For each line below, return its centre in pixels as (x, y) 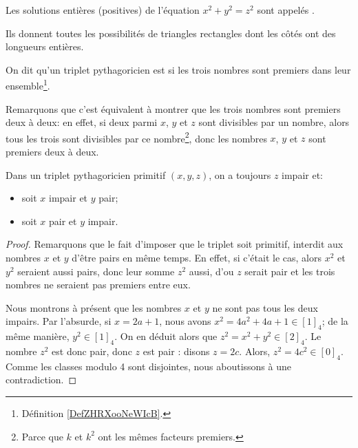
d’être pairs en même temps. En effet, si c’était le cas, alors (197, 258)
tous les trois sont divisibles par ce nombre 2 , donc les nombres (136, 137)
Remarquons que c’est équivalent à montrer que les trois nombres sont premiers (173, 108)
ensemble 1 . (28, 85)
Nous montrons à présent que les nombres (94, 307)
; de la (335, 321)
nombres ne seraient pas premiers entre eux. (98, 285)
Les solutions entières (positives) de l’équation (103, 10)
